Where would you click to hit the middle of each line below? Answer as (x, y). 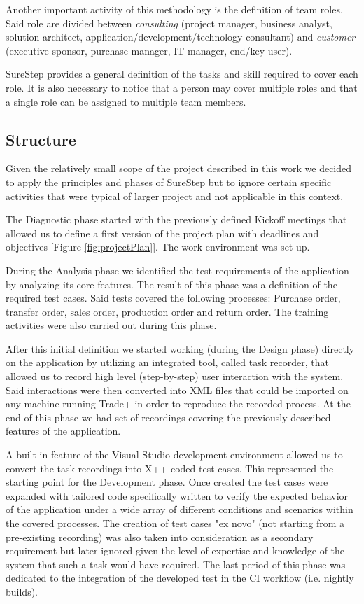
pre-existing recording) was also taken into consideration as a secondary (160, 536)
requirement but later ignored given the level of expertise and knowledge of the (175, 550)
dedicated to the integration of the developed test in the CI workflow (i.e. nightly (180, 578)
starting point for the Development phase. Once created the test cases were (167, 482)
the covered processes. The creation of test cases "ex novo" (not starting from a (175, 523)
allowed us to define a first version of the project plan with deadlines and (162, 233)
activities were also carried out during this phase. (111, 325)
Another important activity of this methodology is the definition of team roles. (174, 9)
